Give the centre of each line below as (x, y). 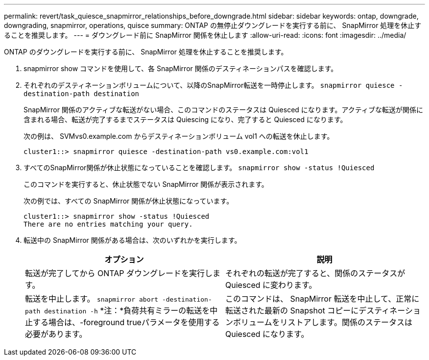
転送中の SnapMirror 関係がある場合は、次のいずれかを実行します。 (132, 240)
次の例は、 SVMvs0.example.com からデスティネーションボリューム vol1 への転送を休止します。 (179, 136)
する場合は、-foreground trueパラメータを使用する (126, 322)
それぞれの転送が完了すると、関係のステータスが (315, 273)
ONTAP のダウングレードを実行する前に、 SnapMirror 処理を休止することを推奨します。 (146, 52)
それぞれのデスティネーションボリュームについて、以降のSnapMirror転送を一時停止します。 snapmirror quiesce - (213, 85)
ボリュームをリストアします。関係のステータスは (323, 322)
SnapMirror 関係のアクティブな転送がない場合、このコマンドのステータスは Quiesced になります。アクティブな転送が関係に (223, 110)
